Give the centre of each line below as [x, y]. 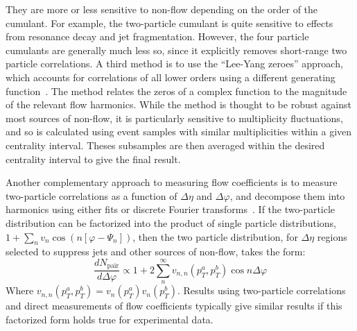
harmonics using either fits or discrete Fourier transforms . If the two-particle [171, 209]
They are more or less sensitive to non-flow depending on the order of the [162, 9]
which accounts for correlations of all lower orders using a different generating [171, 77]
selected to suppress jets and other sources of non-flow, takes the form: [156, 252]
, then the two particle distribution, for [215, 236]
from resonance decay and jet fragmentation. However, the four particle [157, 36]
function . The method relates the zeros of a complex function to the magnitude [176, 91]
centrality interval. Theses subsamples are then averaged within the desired [165, 145]
